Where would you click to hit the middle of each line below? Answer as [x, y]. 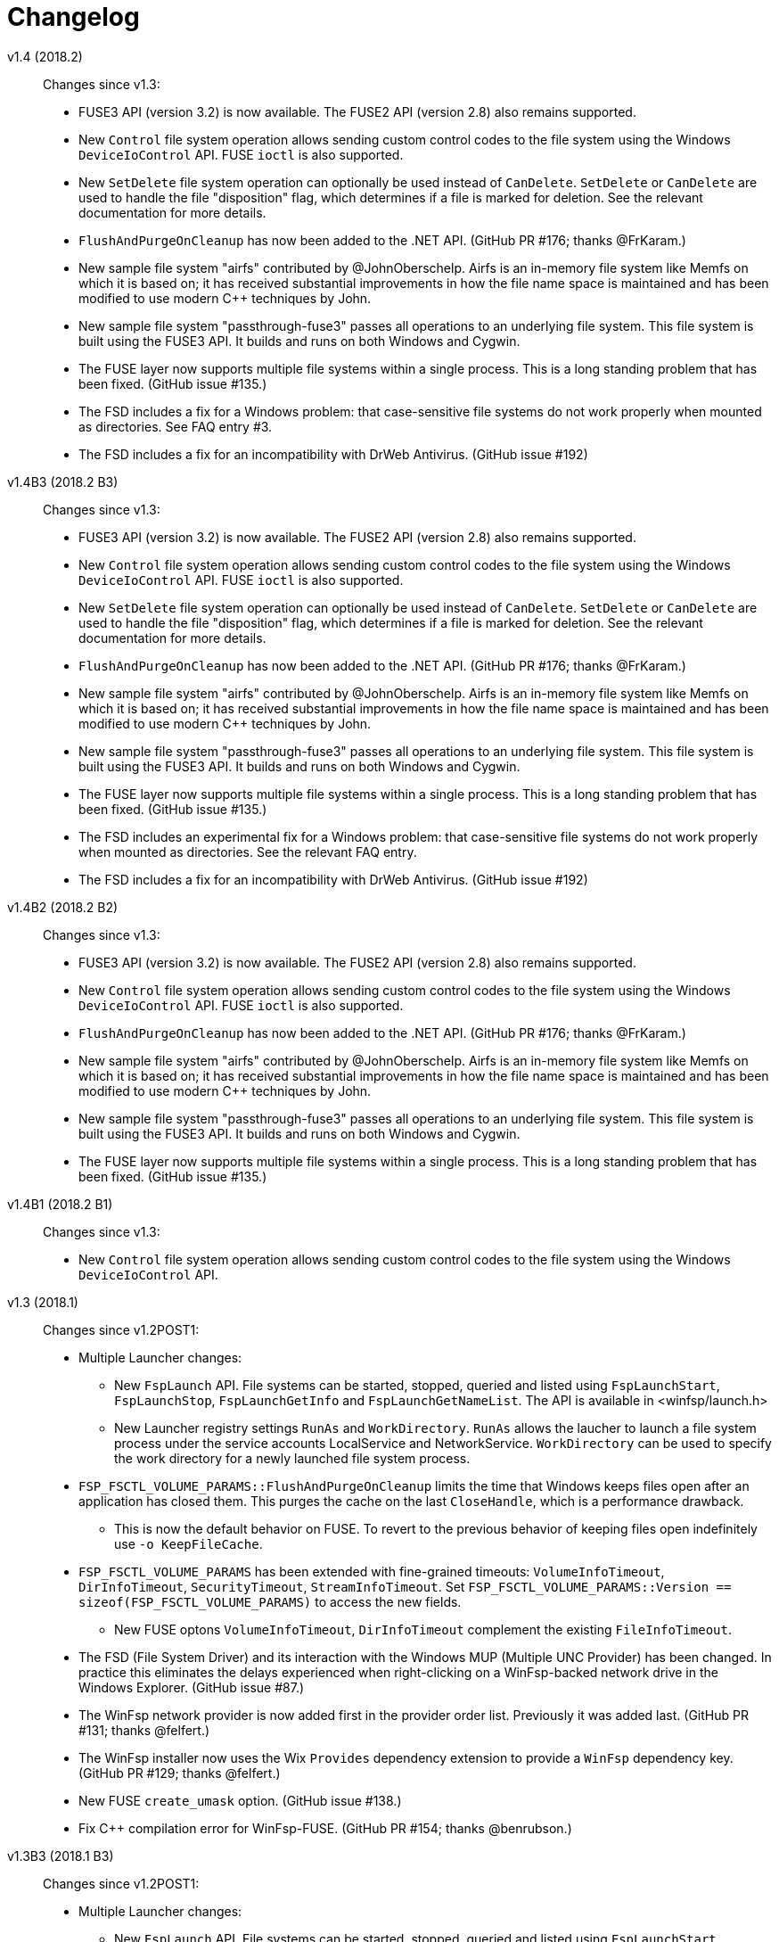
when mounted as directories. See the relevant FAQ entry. [248, 852]
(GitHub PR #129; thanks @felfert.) [180, 1773]
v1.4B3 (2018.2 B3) [63, 481]
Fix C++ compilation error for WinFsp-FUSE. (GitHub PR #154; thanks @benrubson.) [325, 1828]
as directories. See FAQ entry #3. [176, 426]
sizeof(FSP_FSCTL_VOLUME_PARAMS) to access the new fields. [270, 1601]
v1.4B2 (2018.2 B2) [63, 907]
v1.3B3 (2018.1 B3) [61, 1856]
